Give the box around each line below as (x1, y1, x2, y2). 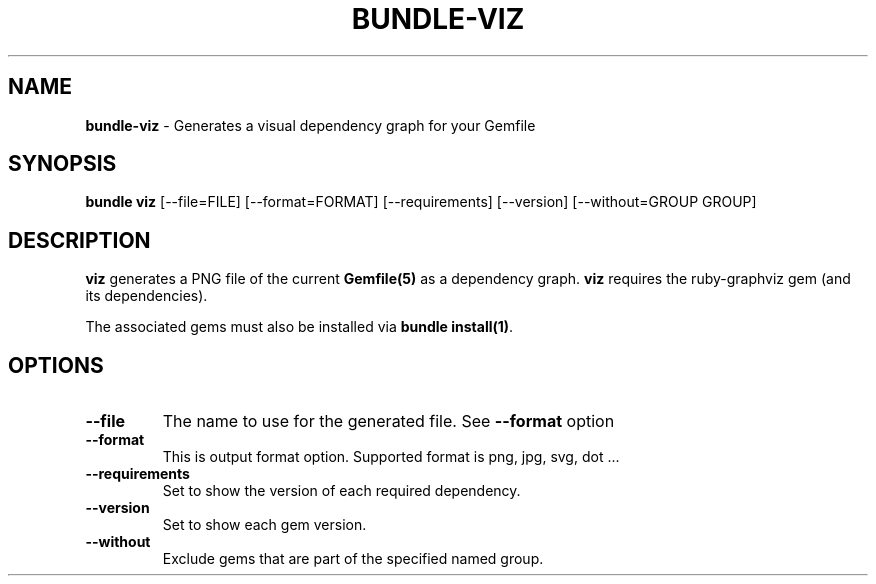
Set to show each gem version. (162, 516, 367, 534)
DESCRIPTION (8, 227, 151, 253)
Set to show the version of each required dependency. (162, 482, 521, 500)
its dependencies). (85, 287, 208, 305)
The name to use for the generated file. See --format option (162, 411, 615, 432)
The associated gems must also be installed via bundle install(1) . (85, 318, 514, 336)
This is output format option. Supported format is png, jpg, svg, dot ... (162, 448, 620, 466)
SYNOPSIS (8, 151, 117, 177)
